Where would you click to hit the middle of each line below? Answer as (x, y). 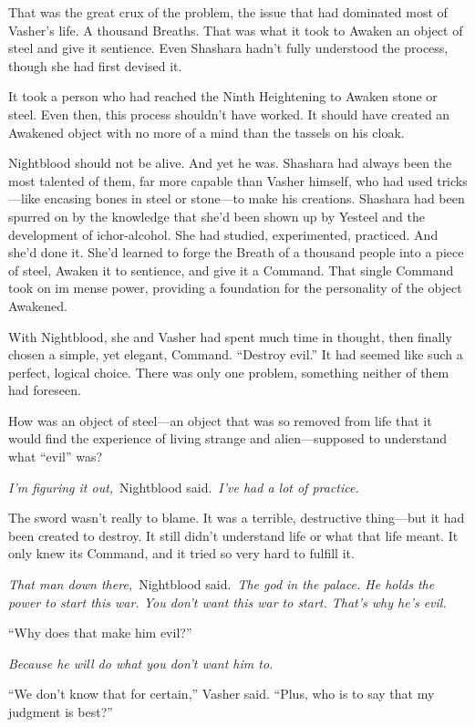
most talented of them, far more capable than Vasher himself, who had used (221, 180)
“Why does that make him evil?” (100, 633)
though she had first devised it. (95, 65)
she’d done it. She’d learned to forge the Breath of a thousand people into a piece (236, 252)
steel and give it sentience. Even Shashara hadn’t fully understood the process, (228, 48)
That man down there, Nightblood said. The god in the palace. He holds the (222, 584)
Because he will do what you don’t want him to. (141, 663)
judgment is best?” (61, 711)
